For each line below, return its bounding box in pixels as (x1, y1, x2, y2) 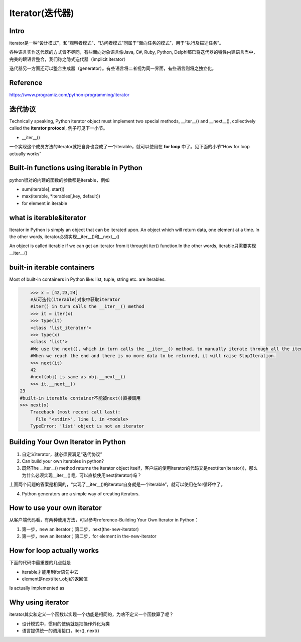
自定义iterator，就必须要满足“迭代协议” (22, 451, 102, 457)
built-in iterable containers (9, 263, 95, 271)
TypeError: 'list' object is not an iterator (30, 423, 144, 429)
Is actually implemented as (9, 585, 65, 591)
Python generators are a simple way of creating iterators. (22, 490, 140, 497)
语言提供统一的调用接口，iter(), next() (22, 627, 100, 633)
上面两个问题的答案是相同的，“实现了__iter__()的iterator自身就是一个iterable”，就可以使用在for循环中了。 (9, 481, 225, 487)
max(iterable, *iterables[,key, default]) (22, 193, 100, 199)
